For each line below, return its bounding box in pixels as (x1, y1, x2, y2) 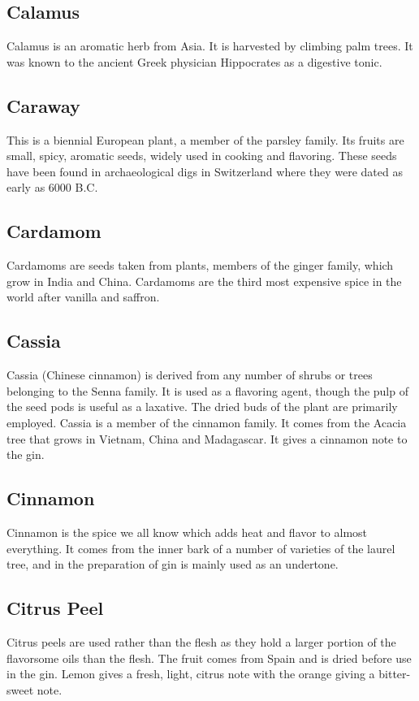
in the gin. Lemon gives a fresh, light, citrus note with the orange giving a (6, 665, 375, 682)
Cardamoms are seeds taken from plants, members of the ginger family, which (6, 257, 394, 274)
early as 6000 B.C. (6, 179, 98, 196)
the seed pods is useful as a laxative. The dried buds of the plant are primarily (6, 398, 398, 415)
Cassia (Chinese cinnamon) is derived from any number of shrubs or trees (6, 366, 373, 383)
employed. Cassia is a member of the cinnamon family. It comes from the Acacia (6, 413, 407, 431)
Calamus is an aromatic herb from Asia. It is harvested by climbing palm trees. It (6, 37, 413, 54)
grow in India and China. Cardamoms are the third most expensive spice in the (6, 272, 402, 289)
